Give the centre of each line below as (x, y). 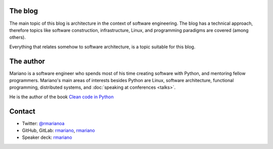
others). (18, 38)
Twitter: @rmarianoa (43, 123)
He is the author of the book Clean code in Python (61, 97)
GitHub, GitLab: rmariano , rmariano (59, 131)
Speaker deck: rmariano (47, 137)
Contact (22, 111)
